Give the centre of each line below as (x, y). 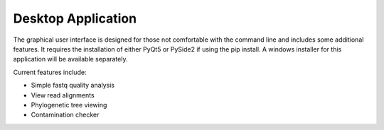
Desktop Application (75, 18)
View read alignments (63, 95)
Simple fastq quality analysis (73, 85)
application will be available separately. (70, 59)
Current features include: (50, 72)
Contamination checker (65, 115)
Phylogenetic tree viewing (69, 105)
